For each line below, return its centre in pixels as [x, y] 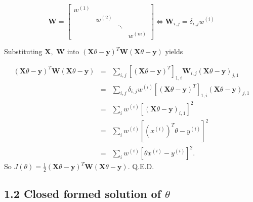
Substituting [23, 51]
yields [174, 51]
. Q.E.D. [141, 166]
